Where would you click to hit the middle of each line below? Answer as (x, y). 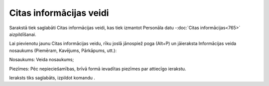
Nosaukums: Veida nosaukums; (42, 60)
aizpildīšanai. (23, 34)
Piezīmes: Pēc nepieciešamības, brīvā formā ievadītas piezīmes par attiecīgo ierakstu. (98, 69)
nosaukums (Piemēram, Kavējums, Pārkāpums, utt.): (63, 50)
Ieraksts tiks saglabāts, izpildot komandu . (52, 78)
